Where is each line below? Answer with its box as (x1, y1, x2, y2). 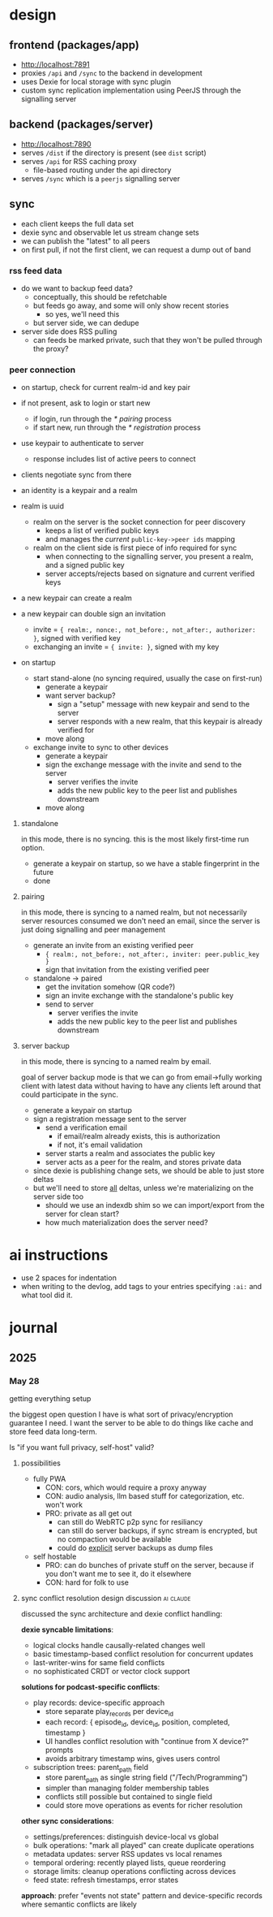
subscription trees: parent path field (32, 1762, 149, 1774)
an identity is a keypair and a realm (20, 486, 138, 495)
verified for (57, 725, 95, 735)
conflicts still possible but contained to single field (45, 1792, 213, 1802)
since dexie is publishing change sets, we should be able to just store (32, 1166, 265, 1175)
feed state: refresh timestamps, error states (32, 1875, 179, 1885)
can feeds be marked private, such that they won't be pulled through (32, 335, 262, 344)
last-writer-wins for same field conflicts (32, 1658, 165, 1668)
